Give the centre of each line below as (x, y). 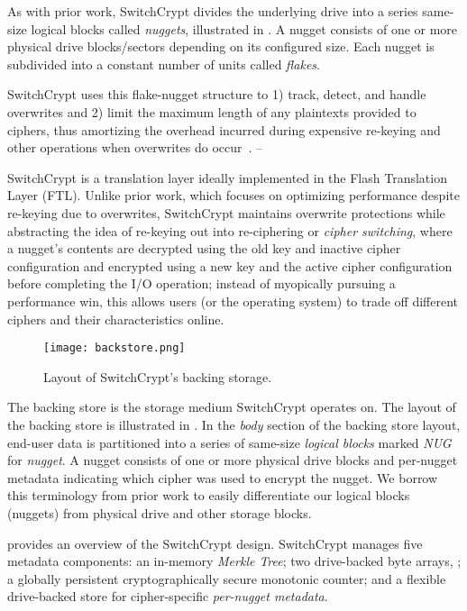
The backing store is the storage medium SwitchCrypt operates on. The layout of (232, 407)
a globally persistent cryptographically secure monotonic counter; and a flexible (227, 578)
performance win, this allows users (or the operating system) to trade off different (233, 301)
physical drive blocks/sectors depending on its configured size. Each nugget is (221, 46)
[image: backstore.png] (114, 348)
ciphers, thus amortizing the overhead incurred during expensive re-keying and (224, 129)
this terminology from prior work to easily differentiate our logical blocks (209, 495)
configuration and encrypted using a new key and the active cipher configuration (230, 265)
